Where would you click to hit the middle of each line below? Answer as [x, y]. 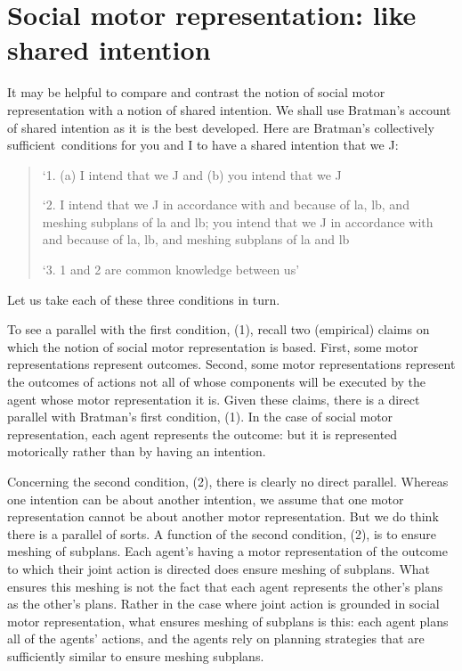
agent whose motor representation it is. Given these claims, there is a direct [214, 399]
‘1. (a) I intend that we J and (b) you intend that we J [192, 174]
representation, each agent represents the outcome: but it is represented [203, 434]
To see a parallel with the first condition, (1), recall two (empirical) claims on [219, 329]
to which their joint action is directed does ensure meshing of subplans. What [219, 568]
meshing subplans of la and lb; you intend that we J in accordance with [238, 221]
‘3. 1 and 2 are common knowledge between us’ [171, 270]
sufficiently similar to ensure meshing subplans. [136, 655]
